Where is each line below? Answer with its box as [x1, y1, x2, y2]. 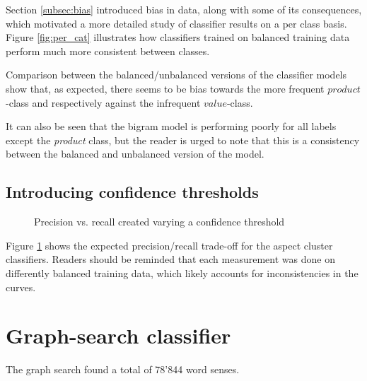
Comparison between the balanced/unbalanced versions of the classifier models [6, 67, 347, 82]
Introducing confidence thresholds [6, 181, 259, 203]
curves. [6, 279, 36, 294]
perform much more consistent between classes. [6, 43, 210, 58]
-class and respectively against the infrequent [6, 95, 201, 110]
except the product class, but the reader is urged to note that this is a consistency [6, 132, 360, 147]
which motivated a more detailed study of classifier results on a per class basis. [6, 16, 347, 30]
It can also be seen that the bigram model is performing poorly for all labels [6, 119, 337, 134]
